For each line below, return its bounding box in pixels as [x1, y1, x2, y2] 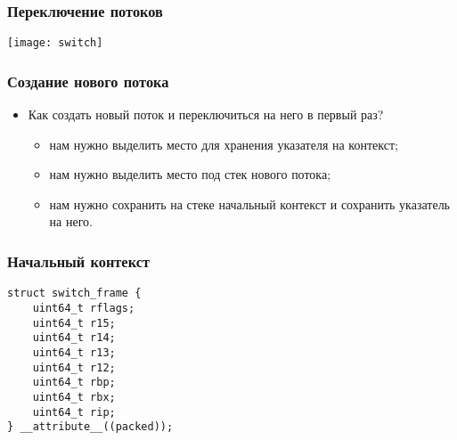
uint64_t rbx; [32, 390, 116, 403]
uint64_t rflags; [32, 301, 135, 314]
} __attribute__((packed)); [7, 420, 174, 434]
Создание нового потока [7, 69, 169, 92]
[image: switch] [7, 37, 103, 50]
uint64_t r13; [32, 346, 116, 359]
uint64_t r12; [32, 361, 116, 374]
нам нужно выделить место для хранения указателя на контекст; [49, 134, 398, 153]
